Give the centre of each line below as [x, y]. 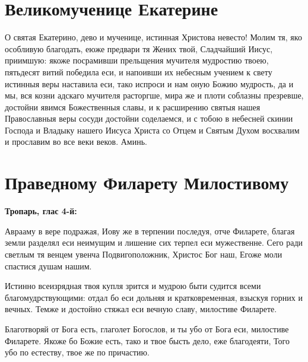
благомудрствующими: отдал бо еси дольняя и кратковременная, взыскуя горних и [154, 297]
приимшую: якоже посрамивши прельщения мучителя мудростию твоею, [137, 60]
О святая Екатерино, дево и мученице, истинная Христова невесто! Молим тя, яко [153, 37]
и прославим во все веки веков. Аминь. [76, 142]
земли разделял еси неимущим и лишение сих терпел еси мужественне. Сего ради [154, 242]
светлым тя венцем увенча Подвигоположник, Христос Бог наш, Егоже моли [144, 254]
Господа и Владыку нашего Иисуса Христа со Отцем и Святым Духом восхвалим [152, 130]
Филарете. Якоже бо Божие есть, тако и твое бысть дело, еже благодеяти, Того [147, 340]
